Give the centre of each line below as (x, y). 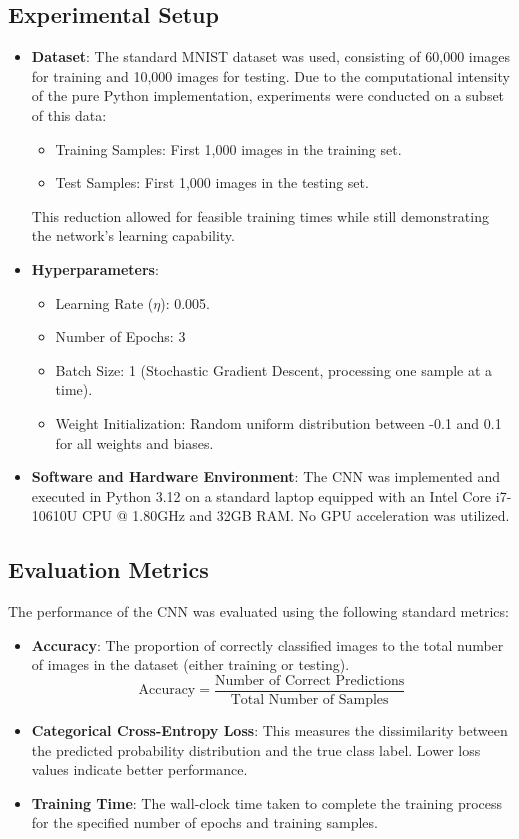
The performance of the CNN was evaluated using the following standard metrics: (258, 611)
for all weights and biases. (134, 442)
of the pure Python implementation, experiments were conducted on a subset (268, 95)
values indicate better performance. (139, 769)
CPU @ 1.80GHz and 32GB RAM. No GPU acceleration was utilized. (295, 515)
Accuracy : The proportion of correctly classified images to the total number (267, 644)
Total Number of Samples (309, 699)
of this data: (69, 114)
